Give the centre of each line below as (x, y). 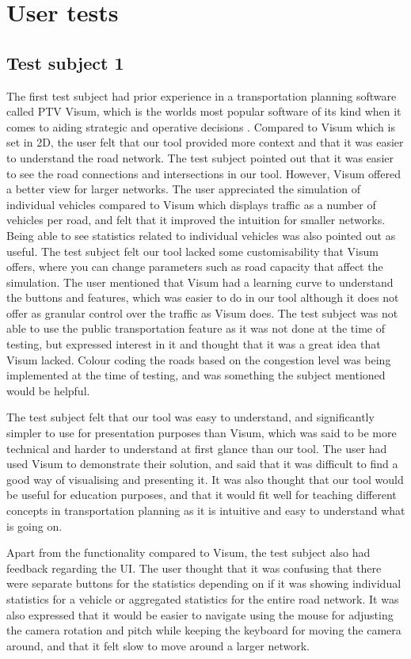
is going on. (34, 526)
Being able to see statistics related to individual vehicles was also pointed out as (201, 235)
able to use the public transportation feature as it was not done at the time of (196, 328)
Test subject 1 (65, 62)
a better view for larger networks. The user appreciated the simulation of (183, 189)
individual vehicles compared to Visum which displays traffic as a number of (191, 204)
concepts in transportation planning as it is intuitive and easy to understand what (206, 510)
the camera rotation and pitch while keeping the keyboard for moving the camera (204, 630)
